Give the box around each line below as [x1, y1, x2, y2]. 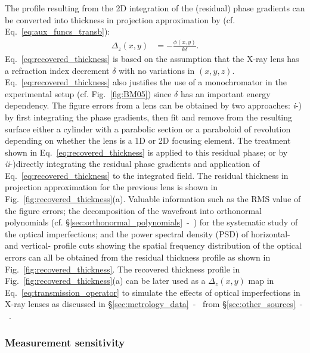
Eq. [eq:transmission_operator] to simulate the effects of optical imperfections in [5, 286, 300, 298]
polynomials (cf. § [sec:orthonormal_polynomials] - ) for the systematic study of [5, 216, 298, 228]
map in [248, 274, 274, 287]
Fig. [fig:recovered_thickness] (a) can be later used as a [5, 274, 206, 287]
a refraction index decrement [5, 64, 110, 76]
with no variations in [119, 64, 195, 76]
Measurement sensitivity [5, 335, 125, 349]
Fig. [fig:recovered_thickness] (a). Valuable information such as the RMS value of [5, 193, 301, 205]
